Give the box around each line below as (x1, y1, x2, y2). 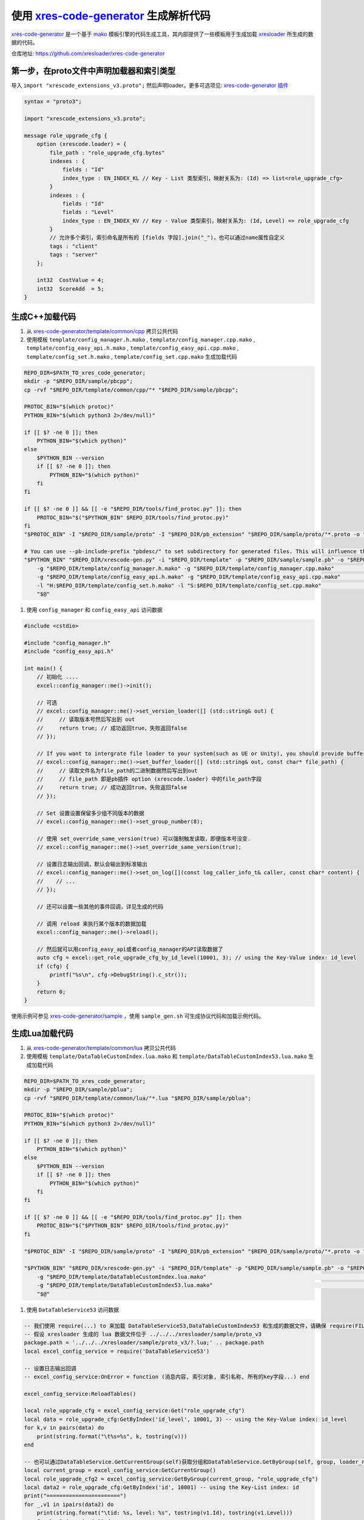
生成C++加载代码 (11, 311, 76, 322)
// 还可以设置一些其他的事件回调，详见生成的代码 (36, 903, 164, 910)
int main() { (24, 665, 63, 672)
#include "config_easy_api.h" (24, 648, 114, 655)
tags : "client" (49, 243, 98, 249)
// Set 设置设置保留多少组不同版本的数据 (36, 809, 145, 817)
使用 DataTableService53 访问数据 (26, 1306, 120, 1313)
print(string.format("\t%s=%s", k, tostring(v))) (36, 1432, 187, 1440)
